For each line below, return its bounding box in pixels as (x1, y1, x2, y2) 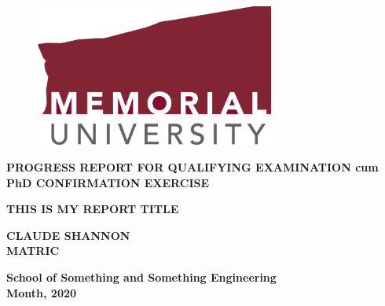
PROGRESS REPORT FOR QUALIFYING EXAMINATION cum (6, 159, 379, 175)
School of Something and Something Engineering (6, 269, 277, 286)
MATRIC (6, 242, 60, 259)
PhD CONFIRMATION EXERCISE (6, 174, 210, 190)
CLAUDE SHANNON (6, 227, 130, 243)
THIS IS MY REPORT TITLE (6, 201, 179, 217)
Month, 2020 (6, 284, 77, 300)
